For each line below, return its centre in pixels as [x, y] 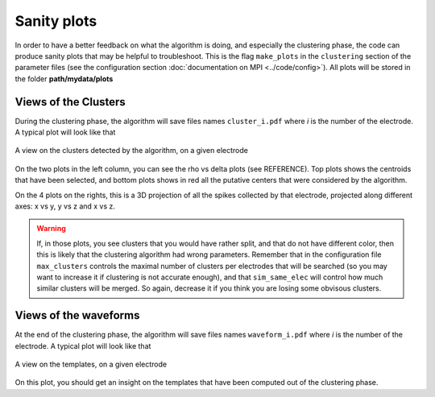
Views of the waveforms [77, 315]
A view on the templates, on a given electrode [91, 364]
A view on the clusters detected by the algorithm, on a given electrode [132, 151]
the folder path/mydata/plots [64, 79]
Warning [51, 229]
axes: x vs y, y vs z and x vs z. [65, 206]
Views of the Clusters [70, 102]
